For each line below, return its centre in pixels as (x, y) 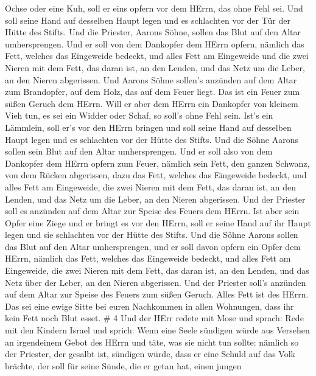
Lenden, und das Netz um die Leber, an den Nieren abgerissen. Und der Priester (155, 199)
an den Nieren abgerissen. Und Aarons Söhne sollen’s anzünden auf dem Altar (151, 79)
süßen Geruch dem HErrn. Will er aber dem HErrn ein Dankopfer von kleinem (152, 103)
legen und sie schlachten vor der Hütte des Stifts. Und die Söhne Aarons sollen (152, 235)
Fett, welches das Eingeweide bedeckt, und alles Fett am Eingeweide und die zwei (157, 56)
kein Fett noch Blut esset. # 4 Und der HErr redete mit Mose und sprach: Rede (154, 318)
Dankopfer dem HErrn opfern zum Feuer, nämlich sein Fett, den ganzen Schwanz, (157, 163)
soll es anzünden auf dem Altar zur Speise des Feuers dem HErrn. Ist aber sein (152, 211)
